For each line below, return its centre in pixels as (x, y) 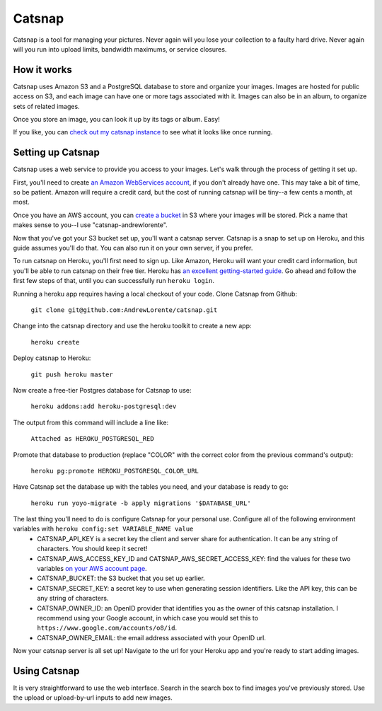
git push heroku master (72, 374)
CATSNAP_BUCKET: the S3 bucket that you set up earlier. (121, 578)
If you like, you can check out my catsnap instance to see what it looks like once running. (143, 132)
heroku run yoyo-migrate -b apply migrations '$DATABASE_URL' (141, 503)
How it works (42, 70)
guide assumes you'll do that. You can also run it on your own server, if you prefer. (133, 248)
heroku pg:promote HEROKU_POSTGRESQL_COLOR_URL (115, 471)
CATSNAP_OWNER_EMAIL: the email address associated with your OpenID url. (152, 637)
